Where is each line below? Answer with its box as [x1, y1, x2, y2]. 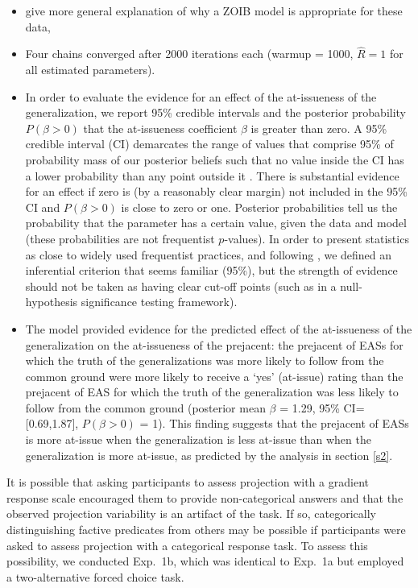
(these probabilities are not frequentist [25, 230, 215, 246]
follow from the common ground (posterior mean [25, 399, 266, 416]
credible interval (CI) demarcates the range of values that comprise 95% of [25, 135, 394, 152]
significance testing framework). [81, 293, 238, 310]
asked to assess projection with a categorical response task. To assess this [6, 536, 368, 553]
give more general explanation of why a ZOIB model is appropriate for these [25, 2, 403, 19]
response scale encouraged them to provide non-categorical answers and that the [6, 489, 404, 506]
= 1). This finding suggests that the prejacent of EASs [139, 415, 409, 432]
